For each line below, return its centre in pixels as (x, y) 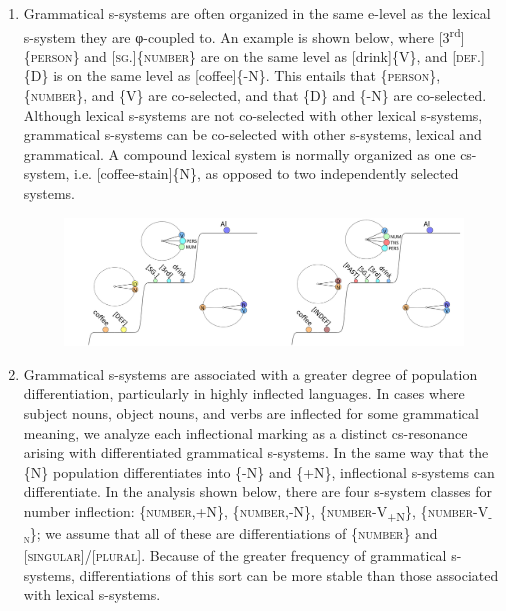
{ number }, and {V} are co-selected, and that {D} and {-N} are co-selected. (255, 95)
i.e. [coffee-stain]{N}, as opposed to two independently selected (266, 173)
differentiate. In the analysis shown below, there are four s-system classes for (258, 491)
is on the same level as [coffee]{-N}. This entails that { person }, (247, 75)
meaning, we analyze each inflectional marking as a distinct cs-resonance (245, 432)
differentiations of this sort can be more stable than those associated (289, 574)
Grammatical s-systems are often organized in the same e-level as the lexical (257, 13)
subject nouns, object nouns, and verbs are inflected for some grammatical (251, 412)
